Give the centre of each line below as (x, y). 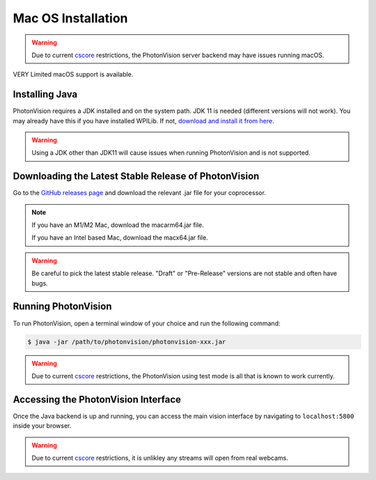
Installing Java (45, 94)
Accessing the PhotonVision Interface (97, 400)
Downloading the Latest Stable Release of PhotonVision (136, 177)
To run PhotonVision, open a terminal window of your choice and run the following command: (147, 323)
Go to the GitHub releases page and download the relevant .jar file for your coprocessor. (139, 193)
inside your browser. (42, 426)
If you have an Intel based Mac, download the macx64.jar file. (120, 238)
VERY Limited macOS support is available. (73, 75)
